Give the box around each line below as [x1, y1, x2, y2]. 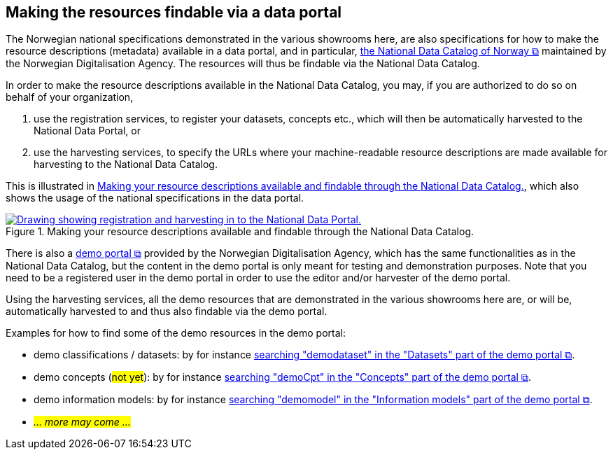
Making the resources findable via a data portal [6, 3, 342, 21]
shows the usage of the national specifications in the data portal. [6, 192, 304, 204]
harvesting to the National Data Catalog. [34, 158, 218, 171]
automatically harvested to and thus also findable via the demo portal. [6, 305, 327, 318]
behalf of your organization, [6, 91, 134, 104]
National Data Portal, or [34, 125, 141, 137]
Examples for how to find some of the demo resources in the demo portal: [6, 327, 346, 339]
